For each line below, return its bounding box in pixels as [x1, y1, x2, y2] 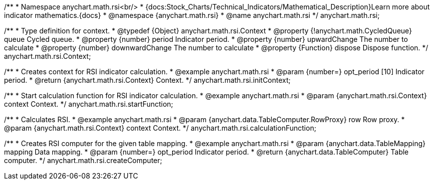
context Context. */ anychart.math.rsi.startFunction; [4, 100, 174, 108]
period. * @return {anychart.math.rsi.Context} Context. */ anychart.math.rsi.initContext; [4, 76, 291, 84]
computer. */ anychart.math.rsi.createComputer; [4, 156, 162, 165]
